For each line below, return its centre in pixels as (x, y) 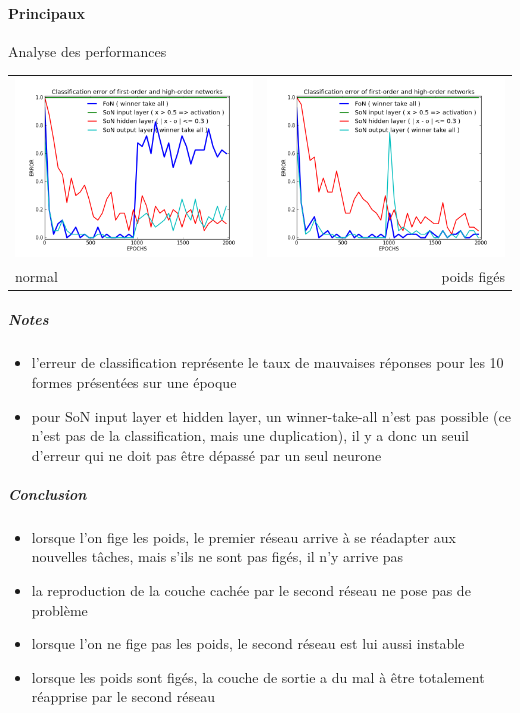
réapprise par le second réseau (123, 696)
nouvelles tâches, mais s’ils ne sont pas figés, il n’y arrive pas (217, 556)
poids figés (473, 275)
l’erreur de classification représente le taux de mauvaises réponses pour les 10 (267, 362)
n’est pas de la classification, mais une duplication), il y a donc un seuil (250, 435)
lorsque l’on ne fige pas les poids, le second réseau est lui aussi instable (248, 643)
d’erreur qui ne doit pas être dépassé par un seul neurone (206, 454)
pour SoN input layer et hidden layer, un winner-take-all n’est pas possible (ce (271, 415)
